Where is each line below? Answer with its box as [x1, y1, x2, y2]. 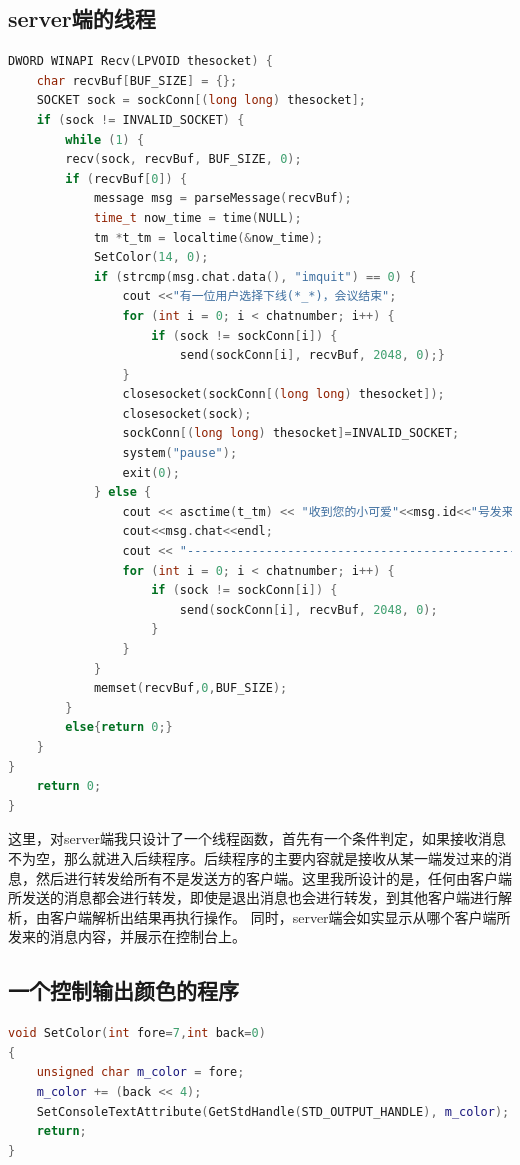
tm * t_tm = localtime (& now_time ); [93, 230, 324, 245]
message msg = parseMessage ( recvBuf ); [93, 191, 352, 206]
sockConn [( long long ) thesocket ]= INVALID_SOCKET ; [122, 426, 460, 441]
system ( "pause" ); [122, 446, 238, 461]
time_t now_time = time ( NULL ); [93, 210, 302, 225]
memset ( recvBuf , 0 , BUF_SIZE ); [93, 681, 288, 696]
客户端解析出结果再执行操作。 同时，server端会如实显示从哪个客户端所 [49, 906, 511, 927]
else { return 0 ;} [65, 720, 173, 735]
